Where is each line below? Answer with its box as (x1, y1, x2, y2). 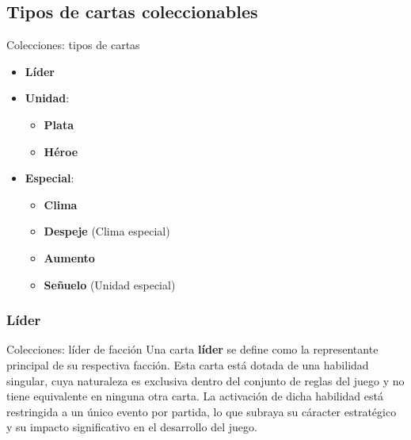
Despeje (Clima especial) (44, 223, 170, 239)
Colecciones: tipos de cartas (6, 36, 140, 53)
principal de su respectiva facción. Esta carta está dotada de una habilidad (6, 356, 369, 373)
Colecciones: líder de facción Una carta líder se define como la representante (6, 341, 379, 358)
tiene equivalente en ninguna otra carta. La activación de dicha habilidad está (6, 388, 383, 404)
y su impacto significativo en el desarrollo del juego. (6, 419, 257, 435)
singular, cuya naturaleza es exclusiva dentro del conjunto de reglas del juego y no (6, 372, 405, 388)
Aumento (44, 249, 95, 266)
